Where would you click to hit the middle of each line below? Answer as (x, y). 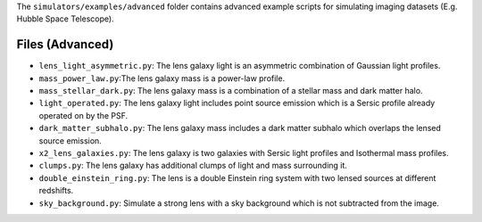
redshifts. (56, 191)
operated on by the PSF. (83, 115)
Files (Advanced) (65, 45)
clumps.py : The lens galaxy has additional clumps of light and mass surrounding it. (193, 166)
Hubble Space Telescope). (66, 19)
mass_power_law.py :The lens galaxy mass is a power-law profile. (162, 78)
